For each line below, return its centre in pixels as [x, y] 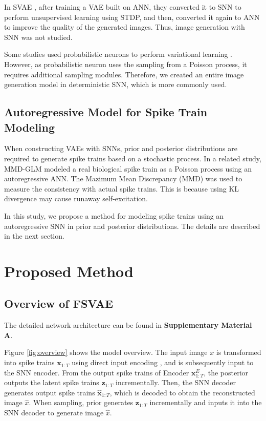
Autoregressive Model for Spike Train [106, 112]
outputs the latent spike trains [52, 382]
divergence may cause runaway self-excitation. [76, 198]
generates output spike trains [50, 392]
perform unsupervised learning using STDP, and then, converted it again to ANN [132, 17]
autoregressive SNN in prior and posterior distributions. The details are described [132, 226]
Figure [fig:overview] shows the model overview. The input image [106, 352]
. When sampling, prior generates [81, 402]
